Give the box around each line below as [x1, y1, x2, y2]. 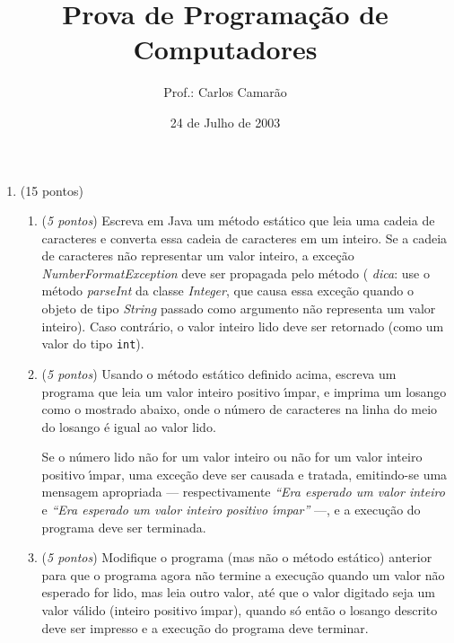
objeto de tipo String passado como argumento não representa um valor [41, 299, 436, 318]
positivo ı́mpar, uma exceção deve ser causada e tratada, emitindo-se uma [41, 464, 448, 483]
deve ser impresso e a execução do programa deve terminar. [41, 618, 369, 637]
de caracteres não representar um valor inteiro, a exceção [41, 246, 354, 265]
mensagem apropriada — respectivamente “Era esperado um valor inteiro [41, 482, 445, 501]
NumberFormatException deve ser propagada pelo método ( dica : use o [41, 263, 430, 282]
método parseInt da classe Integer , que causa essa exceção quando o [41, 281, 414, 300]
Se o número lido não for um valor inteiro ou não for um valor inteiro [41, 447, 423, 466]
